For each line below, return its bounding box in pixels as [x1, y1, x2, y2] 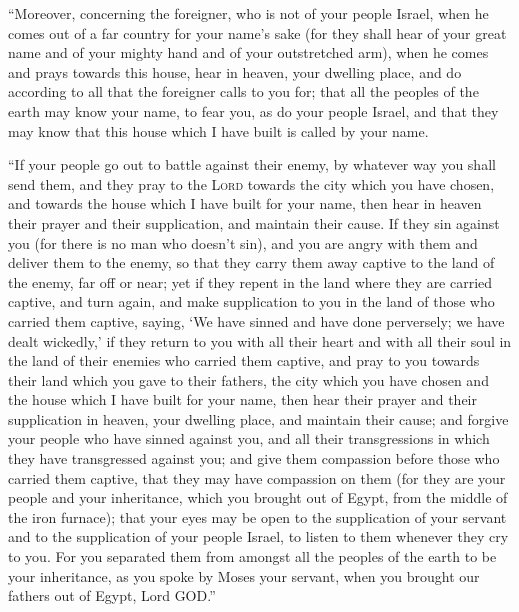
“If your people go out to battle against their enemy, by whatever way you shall [8, 154, 496, 175]
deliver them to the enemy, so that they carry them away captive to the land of [8, 252, 495, 273]
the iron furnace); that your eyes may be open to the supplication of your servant [8, 506, 507, 527]
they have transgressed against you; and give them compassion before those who [8, 448, 500, 469]
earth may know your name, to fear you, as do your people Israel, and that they [8, 100, 499, 121]
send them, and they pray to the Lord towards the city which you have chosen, [8, 173, 495, 194]
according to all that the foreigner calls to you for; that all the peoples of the [8, 81, 479, 102]
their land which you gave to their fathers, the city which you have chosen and [8, 369, 489, 390]
